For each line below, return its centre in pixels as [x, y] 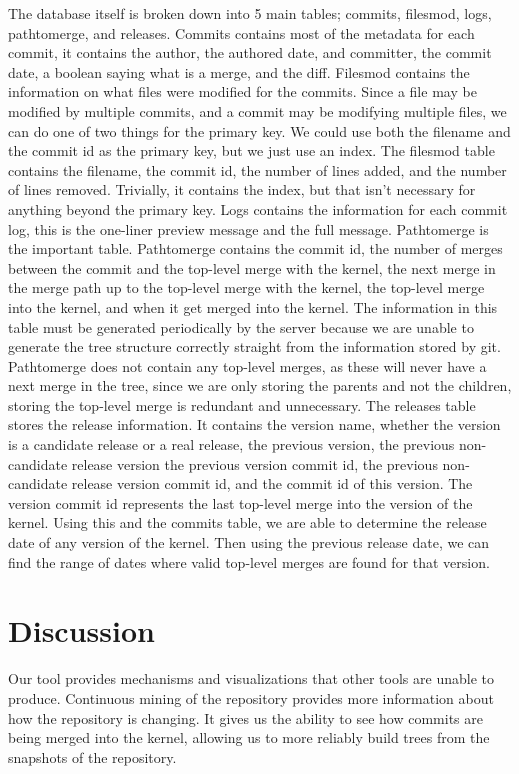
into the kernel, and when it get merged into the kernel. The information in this [253, 306]
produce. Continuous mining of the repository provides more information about [251, 697]
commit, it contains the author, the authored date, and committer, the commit [250, 52]
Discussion [81, 630]
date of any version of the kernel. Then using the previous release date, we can [249, 542]
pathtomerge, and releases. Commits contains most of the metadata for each [241, 32]
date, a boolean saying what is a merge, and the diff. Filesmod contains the [239, 71]
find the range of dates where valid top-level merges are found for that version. [249, 561]
